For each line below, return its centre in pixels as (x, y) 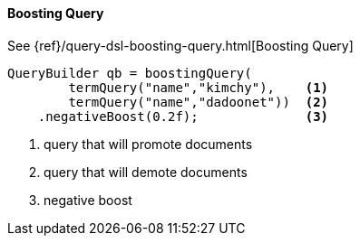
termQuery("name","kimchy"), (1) (199, 87)
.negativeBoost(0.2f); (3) (183, 116)
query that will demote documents (146, 172)
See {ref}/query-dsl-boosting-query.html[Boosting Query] (180, 45)
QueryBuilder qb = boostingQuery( (130, 73)
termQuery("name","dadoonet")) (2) (199, 102)
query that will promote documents (148, 144)
